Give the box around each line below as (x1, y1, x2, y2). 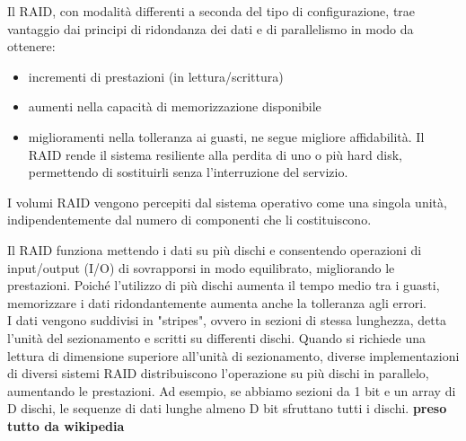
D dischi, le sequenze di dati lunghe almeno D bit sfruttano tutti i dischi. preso (7, 399, 447, 418)
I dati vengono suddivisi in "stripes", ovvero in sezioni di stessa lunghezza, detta (7, 311, 447, 330)
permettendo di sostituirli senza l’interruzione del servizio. (28, 163, 348, 181)
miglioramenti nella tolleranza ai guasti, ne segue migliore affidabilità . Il (28, 127, 425, 146)
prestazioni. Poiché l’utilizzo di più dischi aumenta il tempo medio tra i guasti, (7, 276, 440, 295)
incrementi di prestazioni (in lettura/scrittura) (28, 66, 284, 85)
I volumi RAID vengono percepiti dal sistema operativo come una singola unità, (7, 192, 447, 211)
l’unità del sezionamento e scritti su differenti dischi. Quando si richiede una (7, 328, 426, 347)
